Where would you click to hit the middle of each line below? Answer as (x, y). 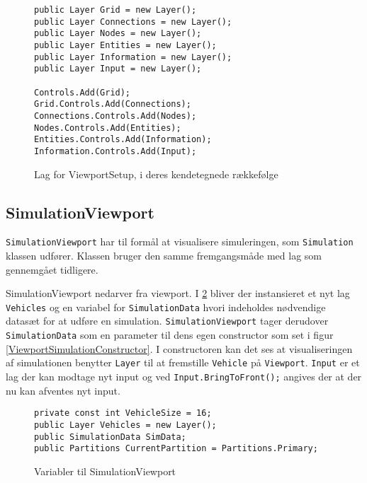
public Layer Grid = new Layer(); (115, 10)
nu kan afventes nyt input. (63, 390)
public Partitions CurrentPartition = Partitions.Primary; (176, 449)
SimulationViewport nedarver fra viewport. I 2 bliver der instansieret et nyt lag (178, 293)
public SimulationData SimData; (110, 437)
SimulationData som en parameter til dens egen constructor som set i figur (170, 335)
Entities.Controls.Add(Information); (123, 140)
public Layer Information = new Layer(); (133, 57)
